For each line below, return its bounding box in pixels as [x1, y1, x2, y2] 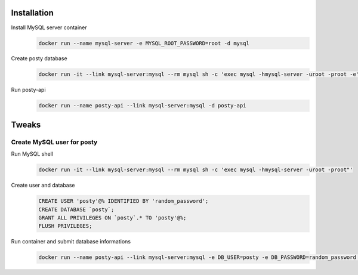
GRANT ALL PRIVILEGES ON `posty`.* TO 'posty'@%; [38, 214, 187, 221]
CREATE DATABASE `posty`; [38, 206, 115, 213]
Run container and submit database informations [11, 238, 131, 245]
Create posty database [11, 55, 68, 62]
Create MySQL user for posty [11, 138, 98, 146]
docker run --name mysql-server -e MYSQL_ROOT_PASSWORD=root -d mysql [38, 39, 250, 47]
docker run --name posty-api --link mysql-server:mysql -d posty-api [38, 102, 246, 109]
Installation [11, 8, 54, 18]
